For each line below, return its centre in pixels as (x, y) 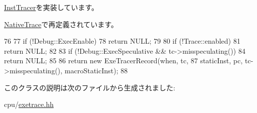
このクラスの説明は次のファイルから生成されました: (90, 87)
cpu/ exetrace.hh (29, 104)
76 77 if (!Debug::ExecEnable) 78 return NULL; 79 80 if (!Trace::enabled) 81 (122, 41)
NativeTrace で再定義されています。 (61, 24)
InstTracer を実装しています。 (51, 7)
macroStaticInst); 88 (96, 70)
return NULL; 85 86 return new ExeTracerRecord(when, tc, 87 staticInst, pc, (123, 61)
